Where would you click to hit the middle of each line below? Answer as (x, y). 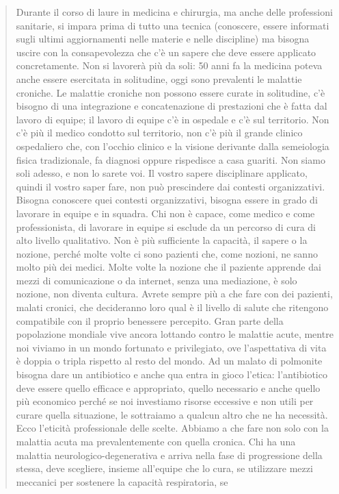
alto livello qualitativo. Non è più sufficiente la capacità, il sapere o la (162, 240)
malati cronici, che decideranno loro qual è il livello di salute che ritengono (172, 307)
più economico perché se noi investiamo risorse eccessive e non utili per (165, 401)
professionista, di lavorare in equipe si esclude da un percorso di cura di (166, 226)
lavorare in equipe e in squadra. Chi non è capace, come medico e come (165, 213)
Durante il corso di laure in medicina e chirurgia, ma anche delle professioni (174, 12)
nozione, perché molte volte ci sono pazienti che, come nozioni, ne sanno (167, 253)
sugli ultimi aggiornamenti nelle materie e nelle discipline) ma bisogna (163, 39)
